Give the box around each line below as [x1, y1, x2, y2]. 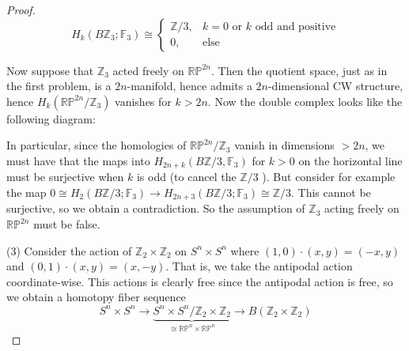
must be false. [33, 216, 100, 232]
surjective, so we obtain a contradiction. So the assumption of [6, 200, 305, 217]
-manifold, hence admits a [127, 77, 252, 94]
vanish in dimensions [234, 137, 335, 153]
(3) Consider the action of [6, 242, 132, 259]
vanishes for [115, 92, 172, 109]
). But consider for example [262, 168, 396, 185]
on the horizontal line [298, 152, 403, 168]
